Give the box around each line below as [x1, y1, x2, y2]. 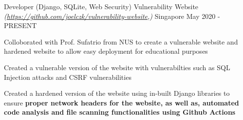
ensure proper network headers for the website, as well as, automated [4, 97, 239, 107]
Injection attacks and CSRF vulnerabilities [4, 72, 131, 82]
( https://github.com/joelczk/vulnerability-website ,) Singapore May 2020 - [4, 11, 220, 21]
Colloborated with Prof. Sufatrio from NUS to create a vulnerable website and [4, 36, 238, 46]
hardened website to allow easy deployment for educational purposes [4, 46, 208, 56]
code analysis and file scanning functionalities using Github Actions [4, 107, 236, 117]
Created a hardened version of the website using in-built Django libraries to [4, 88, 230, 98]
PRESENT [4, 20, 37, 30]
